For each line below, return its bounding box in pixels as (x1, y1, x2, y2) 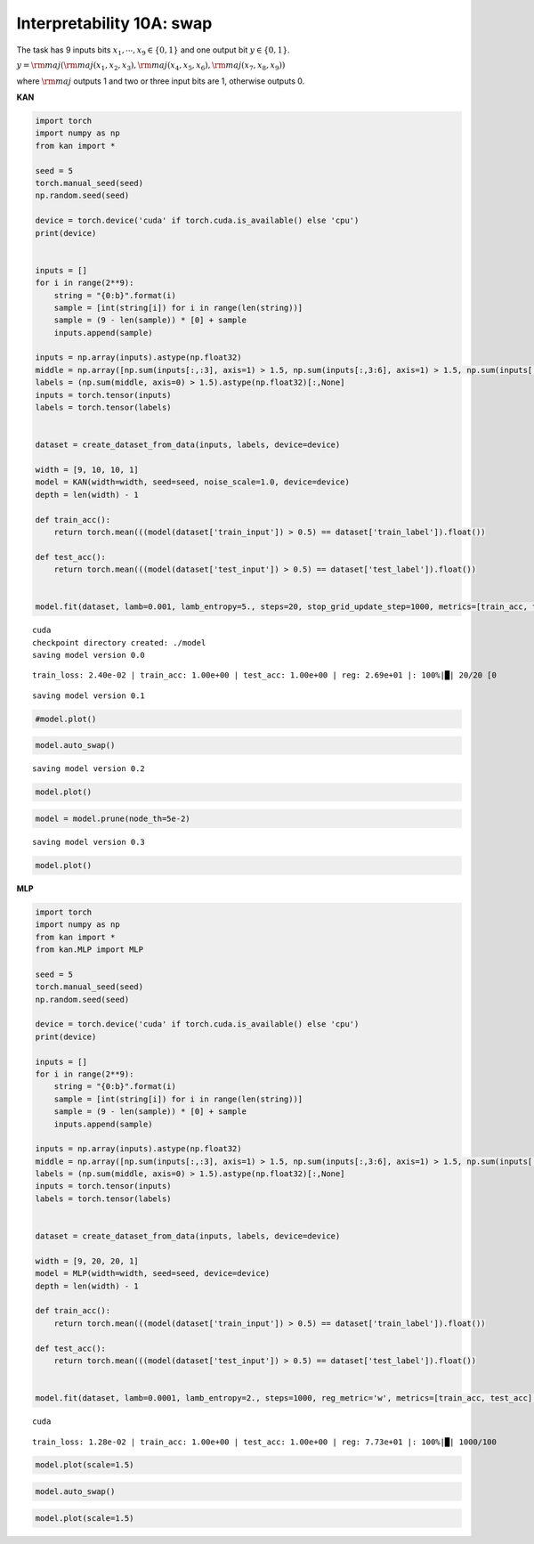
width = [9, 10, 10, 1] (35, 465, 140, 475)
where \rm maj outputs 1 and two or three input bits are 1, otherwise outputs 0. (16, 76, 305, 86)
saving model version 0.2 (32, 764, 146, 774)
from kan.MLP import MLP (35, 945, 144, 955)
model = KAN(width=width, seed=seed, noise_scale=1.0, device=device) (35, 477, 351, 487)
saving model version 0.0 (32, 650, 146, 661)
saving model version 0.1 (32, 690, 146, 701)
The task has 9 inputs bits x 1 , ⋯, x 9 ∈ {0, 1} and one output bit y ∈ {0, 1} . (16, 45, 290, 57)
